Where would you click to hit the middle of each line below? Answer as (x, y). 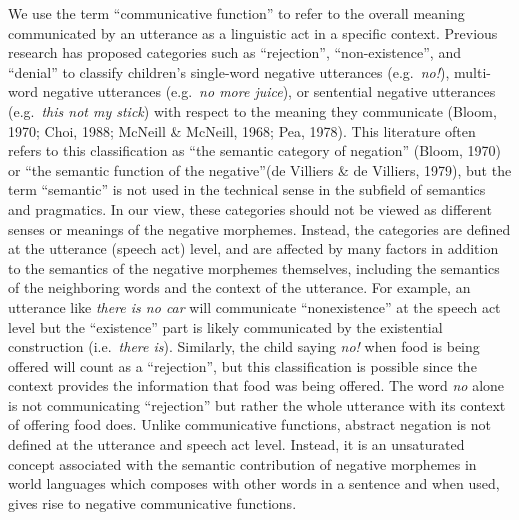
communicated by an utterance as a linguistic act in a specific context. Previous (253, 32)
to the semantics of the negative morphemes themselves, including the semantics (254, 267)
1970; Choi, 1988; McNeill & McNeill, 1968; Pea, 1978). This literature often (242, 130)
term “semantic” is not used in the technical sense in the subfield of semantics (247, 189)
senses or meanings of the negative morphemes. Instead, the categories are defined (259, 228)
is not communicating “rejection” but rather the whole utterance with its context (257, 404)
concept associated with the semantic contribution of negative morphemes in (242, 463)
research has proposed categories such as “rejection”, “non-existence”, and (234, 52)
